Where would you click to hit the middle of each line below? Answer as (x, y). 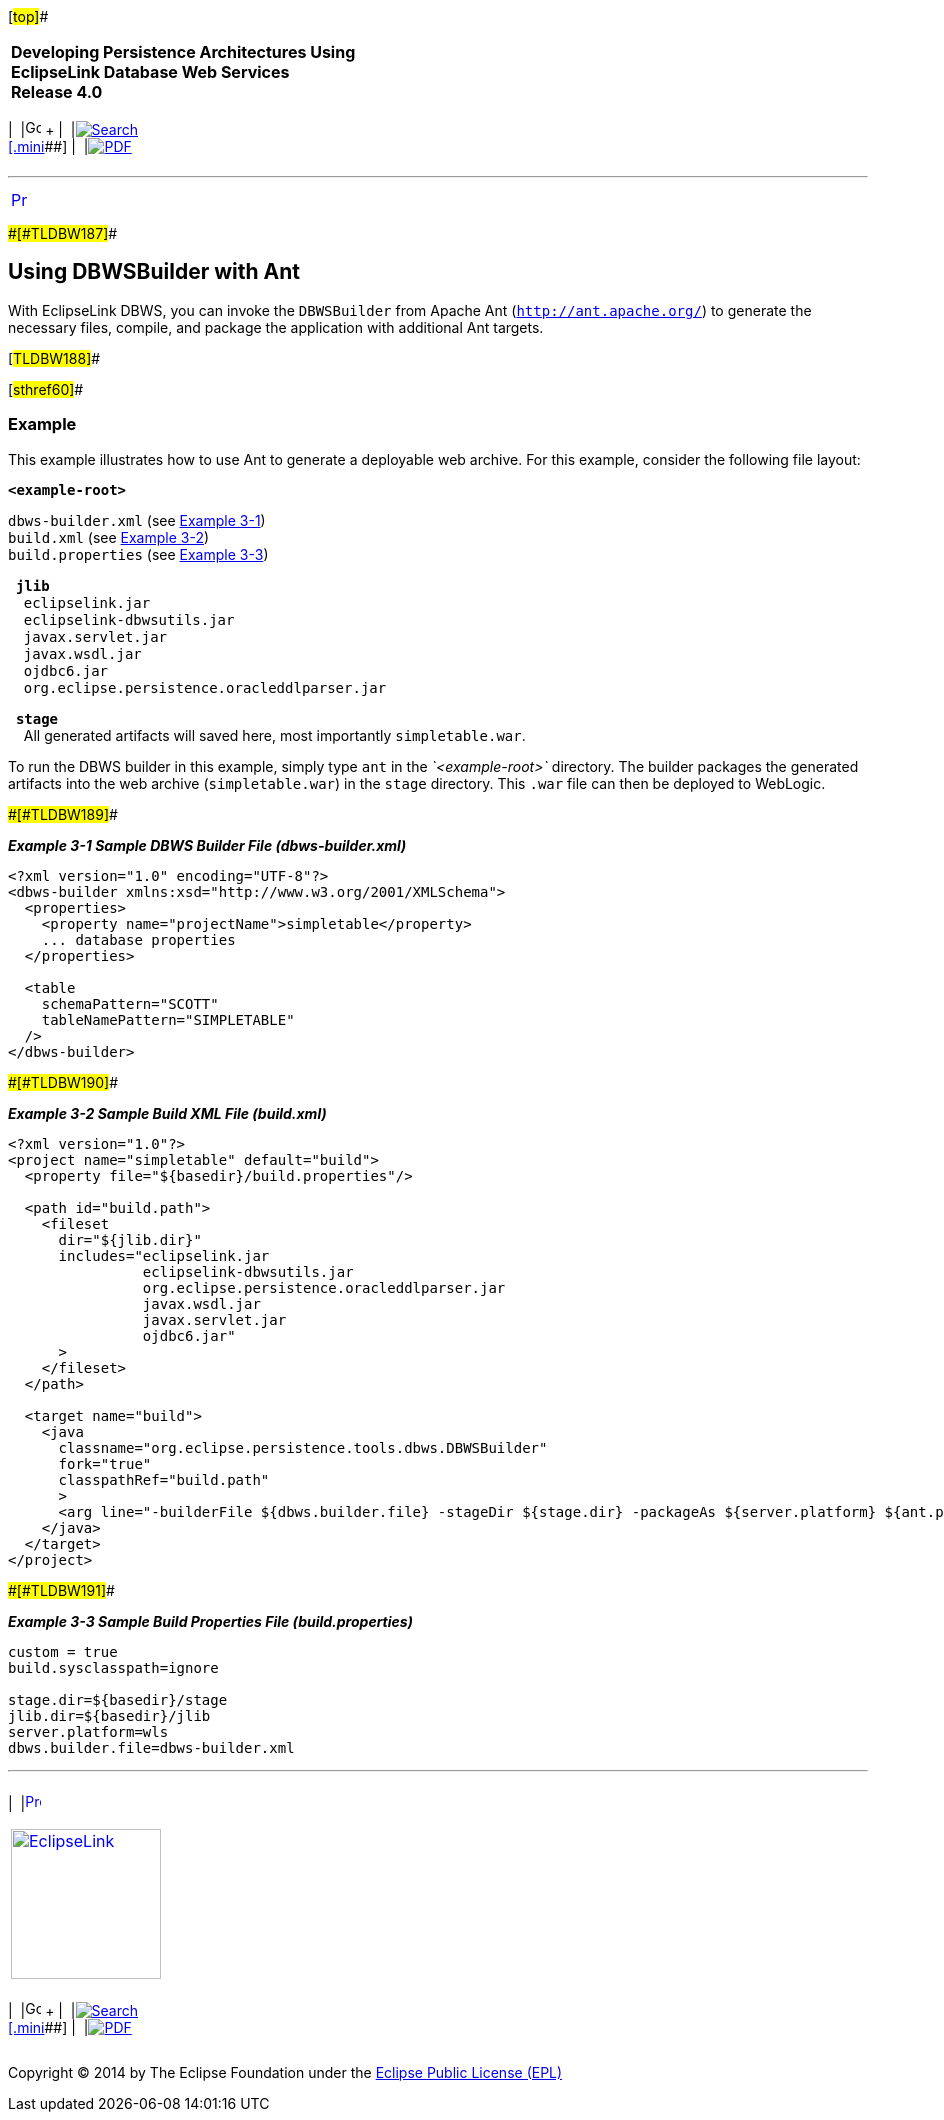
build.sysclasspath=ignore (113, 1667)
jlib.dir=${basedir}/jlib (109, 1715)
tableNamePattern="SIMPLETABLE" (168, 1019)
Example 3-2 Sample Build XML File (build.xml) (167, 1113)
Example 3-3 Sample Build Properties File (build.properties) (210, 1621)
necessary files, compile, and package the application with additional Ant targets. (276, 327)
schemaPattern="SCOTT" (130, 1003)
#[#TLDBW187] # (63, 233)
